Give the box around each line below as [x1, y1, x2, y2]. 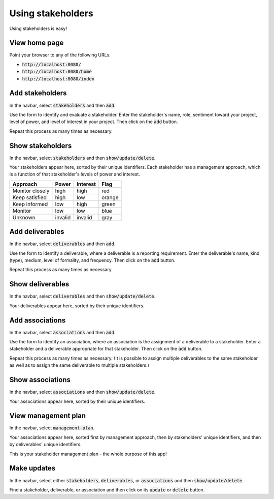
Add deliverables [9, 227, 64, 236]
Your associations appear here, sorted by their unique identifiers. [9, 398, 146, 404]
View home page [9, 39, 64, 47]
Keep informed [12, 200, 48, 208]
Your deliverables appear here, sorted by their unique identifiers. [9, 303, 145, 309]
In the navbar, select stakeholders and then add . [9, 102, 116, 108]
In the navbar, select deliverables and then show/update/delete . [9, 293, 156, 300]
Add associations [9, 316, 66, 325]
